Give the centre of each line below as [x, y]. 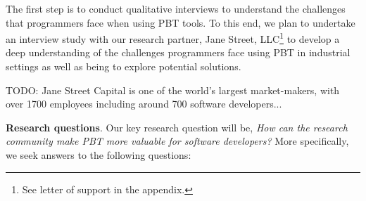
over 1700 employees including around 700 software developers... [144, 104]
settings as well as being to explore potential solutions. [124, 66]
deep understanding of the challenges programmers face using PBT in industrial [178, 52]
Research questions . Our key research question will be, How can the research [177, 127]
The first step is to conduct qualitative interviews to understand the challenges [176, 8]
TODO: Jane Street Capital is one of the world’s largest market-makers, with [173, 90]
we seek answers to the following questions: [99, 155]
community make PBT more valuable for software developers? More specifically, [177, 141]
